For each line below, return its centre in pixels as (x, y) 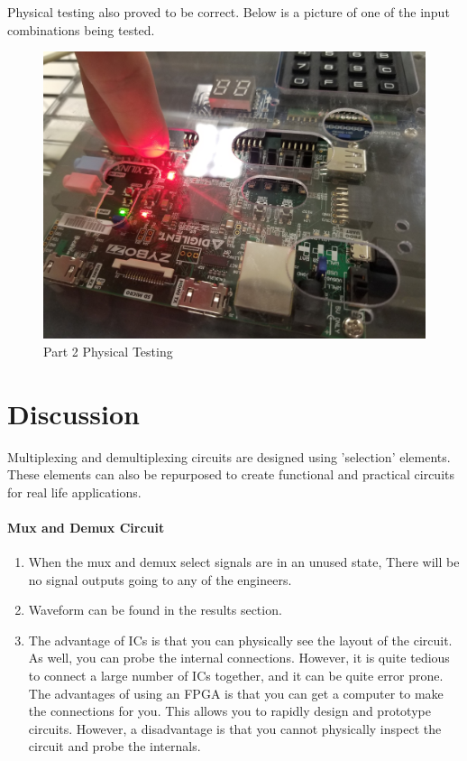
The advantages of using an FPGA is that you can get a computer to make (236, 693)
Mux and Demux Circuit (86, 527)
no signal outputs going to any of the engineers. (160, 579)
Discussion (73, 413)
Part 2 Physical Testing (108, 351)
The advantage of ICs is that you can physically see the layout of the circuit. (240, 640)
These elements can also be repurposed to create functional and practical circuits (231, 474)
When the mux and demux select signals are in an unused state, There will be (244, 562)
